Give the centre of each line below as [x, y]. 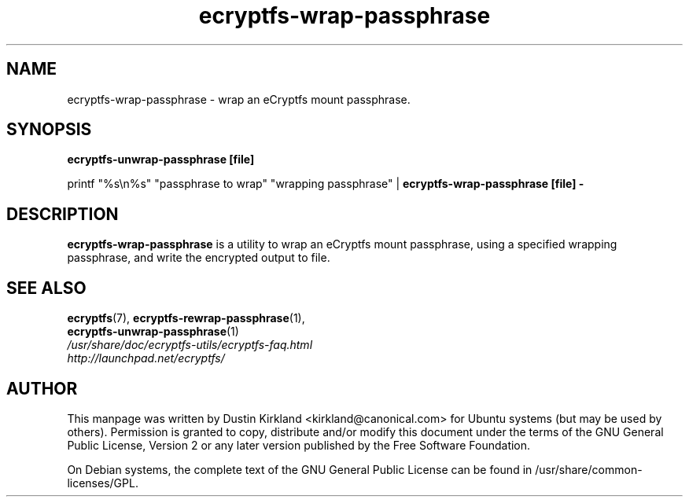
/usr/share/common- [589, 469]
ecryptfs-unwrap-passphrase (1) [153, 332]
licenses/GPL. [103, 483]
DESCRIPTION [63, 214]
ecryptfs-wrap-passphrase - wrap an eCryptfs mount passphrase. [239, 99]
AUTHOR [42, 388]
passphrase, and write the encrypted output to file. [199, 258]
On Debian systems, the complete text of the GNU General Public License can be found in [300, 469]
